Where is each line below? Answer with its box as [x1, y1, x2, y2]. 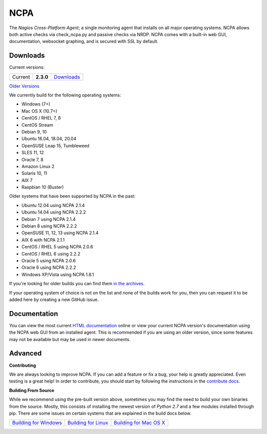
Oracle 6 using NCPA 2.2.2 [21, 264, 76, 270]
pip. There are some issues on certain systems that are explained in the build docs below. [9, 410, 192, 416]
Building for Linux [67, 419, 108, 426]
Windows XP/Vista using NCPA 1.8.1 [21, 271, 94, 277]
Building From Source [9, 387, 54, 393]
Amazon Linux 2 [21, 163, 54, 169]
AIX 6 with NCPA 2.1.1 [21, 237, 65, 243]
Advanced [9, 349, 42, 358]
